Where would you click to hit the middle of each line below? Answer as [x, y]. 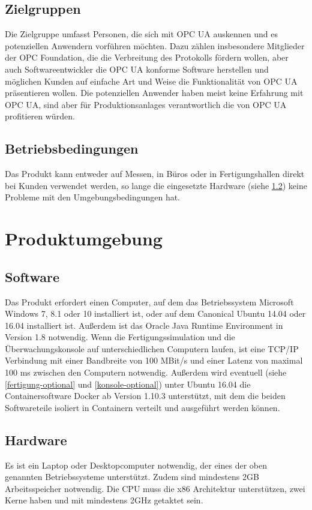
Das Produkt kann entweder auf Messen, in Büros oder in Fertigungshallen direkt [155, 174]
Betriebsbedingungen [72, 148]
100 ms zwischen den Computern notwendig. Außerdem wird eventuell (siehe [146, 372]
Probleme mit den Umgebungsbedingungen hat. [93, 197]
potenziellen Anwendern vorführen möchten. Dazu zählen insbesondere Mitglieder [155, 45]
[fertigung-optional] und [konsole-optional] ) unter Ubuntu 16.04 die [128, 384]
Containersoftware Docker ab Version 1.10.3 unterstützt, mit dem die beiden [145, 396]
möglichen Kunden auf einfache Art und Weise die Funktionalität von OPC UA [151, 81]
